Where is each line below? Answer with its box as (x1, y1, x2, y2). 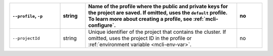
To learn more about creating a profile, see (88, 16, 192, 22)
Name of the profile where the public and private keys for (88, 3, 228, 10)
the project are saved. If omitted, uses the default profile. (88, 9, 227, 16)
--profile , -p (12, 13, 43, 19)
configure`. (88, 22, 116, 29)
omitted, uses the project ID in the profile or (88, 35, 192, 41)
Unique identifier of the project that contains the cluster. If (88, 28, 226, 35)
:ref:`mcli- (193, 16, 218, 22)
